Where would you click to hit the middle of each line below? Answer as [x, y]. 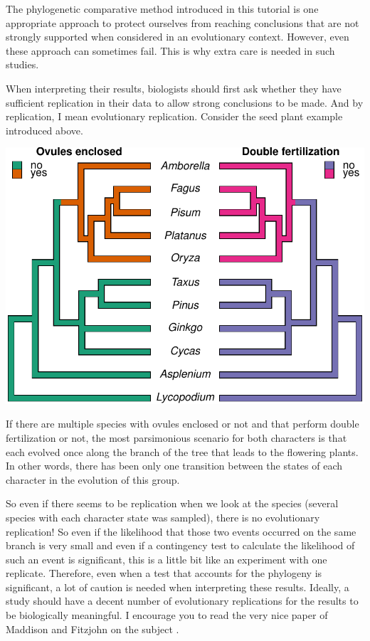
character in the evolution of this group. [93, 479]
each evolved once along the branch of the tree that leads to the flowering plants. [182, 451]
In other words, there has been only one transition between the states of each [174, 466]
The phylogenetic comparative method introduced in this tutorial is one [162, 9]
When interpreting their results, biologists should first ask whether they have [174, 88]
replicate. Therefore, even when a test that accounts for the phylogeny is [164, 573]
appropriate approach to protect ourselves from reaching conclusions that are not [183, 22]
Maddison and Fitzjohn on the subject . [92, 629]
